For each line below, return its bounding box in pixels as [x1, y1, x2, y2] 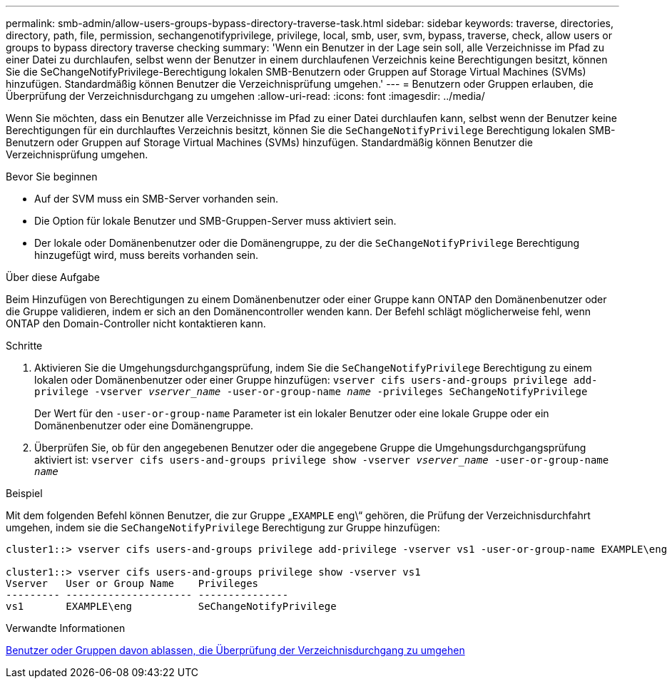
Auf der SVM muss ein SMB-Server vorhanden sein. [34, 193, 279, 205]
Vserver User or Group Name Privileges [6, 578, 259, 589]
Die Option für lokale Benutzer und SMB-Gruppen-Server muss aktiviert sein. [34, 215, 397, 227]
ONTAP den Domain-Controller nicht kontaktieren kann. [6, 317, 266, 330]
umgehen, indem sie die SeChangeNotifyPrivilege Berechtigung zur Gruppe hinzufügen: [6, 521, 440, 534]
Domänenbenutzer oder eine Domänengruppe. [34, 419, 254, 432]
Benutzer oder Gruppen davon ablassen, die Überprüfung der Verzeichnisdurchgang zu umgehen [6, 644, 465, 656]
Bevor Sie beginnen [6, 170, 98, 183]
